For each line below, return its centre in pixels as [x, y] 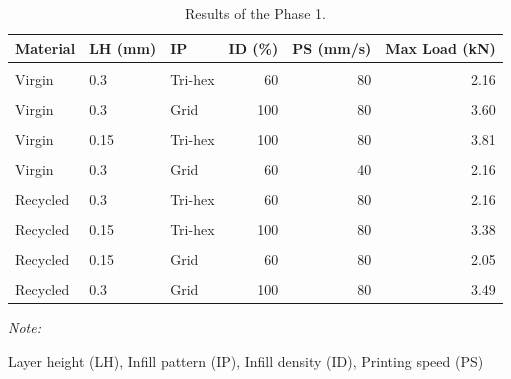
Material [45, 47]
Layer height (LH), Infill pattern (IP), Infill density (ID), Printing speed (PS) [246, 361]
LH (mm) [123, 47]
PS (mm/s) [332, 47]
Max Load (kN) [440, 47]
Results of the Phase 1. [255, 13]
